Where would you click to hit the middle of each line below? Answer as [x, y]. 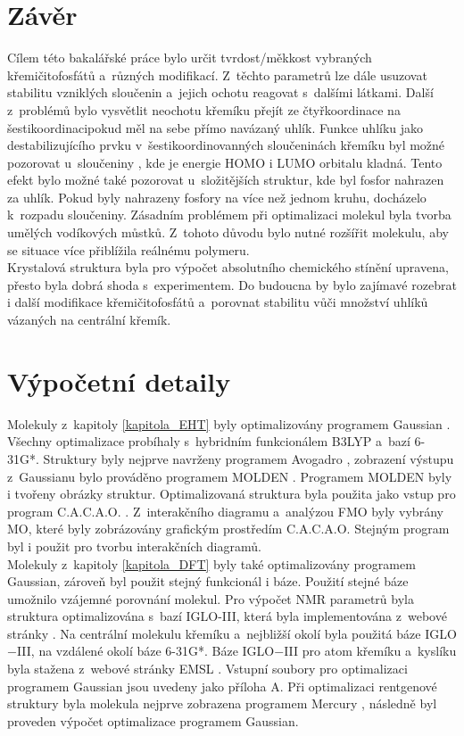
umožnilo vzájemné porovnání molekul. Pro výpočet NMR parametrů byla [211, 598]
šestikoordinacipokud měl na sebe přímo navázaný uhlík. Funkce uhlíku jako [215, 127]
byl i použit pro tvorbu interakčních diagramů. [134, 546]
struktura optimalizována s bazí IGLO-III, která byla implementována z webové [227, 616]
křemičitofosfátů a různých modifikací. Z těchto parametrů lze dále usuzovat [217, 74]
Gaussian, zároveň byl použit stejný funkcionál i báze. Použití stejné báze [208, 581]
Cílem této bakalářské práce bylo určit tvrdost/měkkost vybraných [190, 58]
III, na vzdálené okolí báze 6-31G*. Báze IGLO [145, 651]
